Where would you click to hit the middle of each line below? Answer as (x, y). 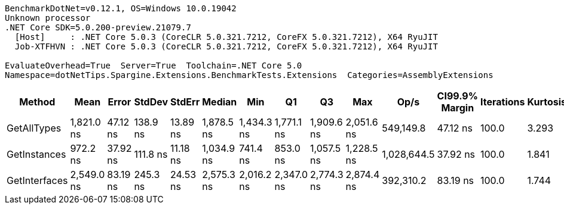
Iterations (502, 102)
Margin (458, 108)
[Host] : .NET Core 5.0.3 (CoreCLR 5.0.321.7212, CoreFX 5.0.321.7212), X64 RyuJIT (226, 37)
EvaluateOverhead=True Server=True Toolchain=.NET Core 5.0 (154, 65)
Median (220, 102)
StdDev (151, 102)
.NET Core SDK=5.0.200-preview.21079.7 (98, 27)
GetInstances (36, 154)
